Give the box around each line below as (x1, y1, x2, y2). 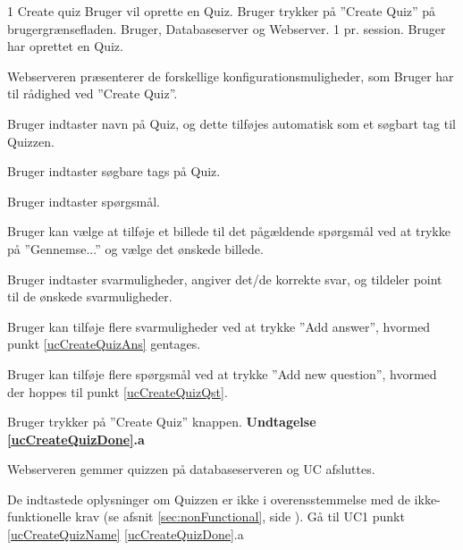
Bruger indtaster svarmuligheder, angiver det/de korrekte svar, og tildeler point (7, 269, 442, 288)
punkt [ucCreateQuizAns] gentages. (7, 334, 201, 353)
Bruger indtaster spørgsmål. (7, 191, 160, 210)
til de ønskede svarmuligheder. (7, 287, 173, 306)
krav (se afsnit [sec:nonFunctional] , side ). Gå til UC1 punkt (75, 507, 405, 526)
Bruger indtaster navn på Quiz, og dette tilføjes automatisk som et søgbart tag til (7, 114, 457, 132)
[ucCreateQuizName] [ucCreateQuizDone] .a (7, 525, 244, 544)
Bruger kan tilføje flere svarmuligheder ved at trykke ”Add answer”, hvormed (7, 317, 431, 335)
